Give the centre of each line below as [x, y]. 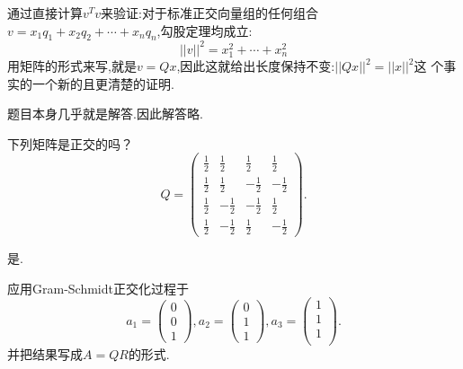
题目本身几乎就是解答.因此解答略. [105, 114]
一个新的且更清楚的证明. [103, 83]
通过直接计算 [45, 13]
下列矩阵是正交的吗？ [70, 143]
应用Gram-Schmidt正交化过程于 [98, 288]
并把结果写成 [45, 354]
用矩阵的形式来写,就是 [72, 66]
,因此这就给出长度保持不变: [256, 66]
